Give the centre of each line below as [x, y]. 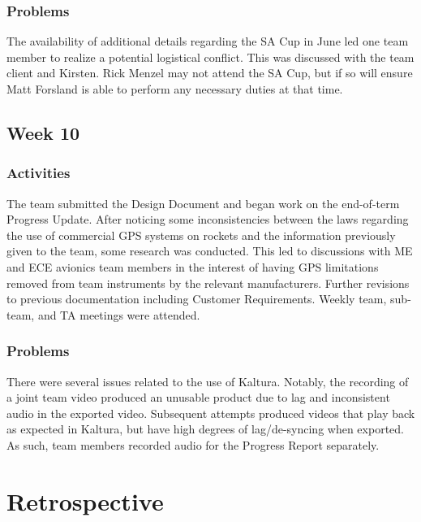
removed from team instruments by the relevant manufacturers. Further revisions [208, 283]
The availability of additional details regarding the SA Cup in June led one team [208, 41]
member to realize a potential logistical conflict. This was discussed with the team [210, 57]
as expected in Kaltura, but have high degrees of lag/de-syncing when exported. [205, 429]
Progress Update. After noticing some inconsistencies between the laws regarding [208, 219]
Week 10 [43, 132]
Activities [39, 173]
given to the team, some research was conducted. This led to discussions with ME [210, 251]
